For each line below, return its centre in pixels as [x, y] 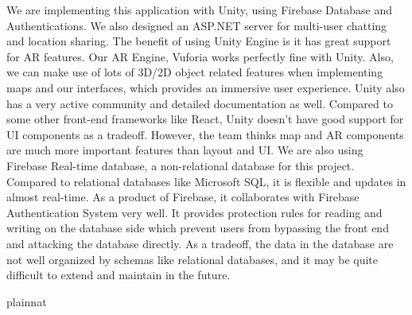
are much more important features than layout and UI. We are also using [185, 150]
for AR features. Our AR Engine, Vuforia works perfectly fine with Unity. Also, [200, 56]
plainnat [27, 301]
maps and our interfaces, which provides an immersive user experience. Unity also [206, 87]
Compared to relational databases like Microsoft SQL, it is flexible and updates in [206, 181]
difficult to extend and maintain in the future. [119, 275]
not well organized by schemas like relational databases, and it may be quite [192, 259]
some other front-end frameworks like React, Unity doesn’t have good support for [205, 119]
